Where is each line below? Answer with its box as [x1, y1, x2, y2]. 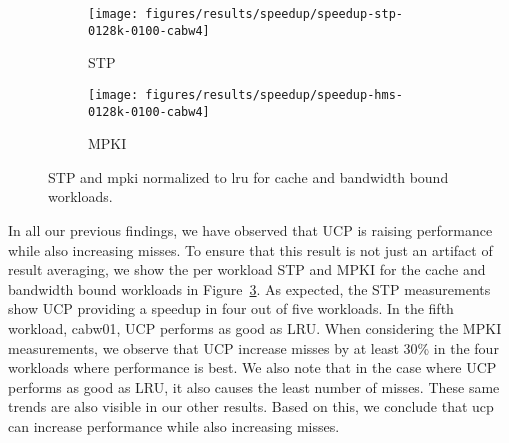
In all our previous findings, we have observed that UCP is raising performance [8, 220, 493, 240]
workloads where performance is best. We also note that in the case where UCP [8, 357, 497, 378]
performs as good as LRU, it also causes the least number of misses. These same [8, 376, 500, 397]
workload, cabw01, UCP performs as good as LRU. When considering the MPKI [8, 317, 502, 338]
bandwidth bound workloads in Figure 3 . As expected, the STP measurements [8, 278, 491, 299]
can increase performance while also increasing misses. [8, 415, 340, 436]
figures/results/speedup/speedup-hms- [145, 87, 403, 102]
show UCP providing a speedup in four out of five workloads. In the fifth [8, 298, 454, 319]
